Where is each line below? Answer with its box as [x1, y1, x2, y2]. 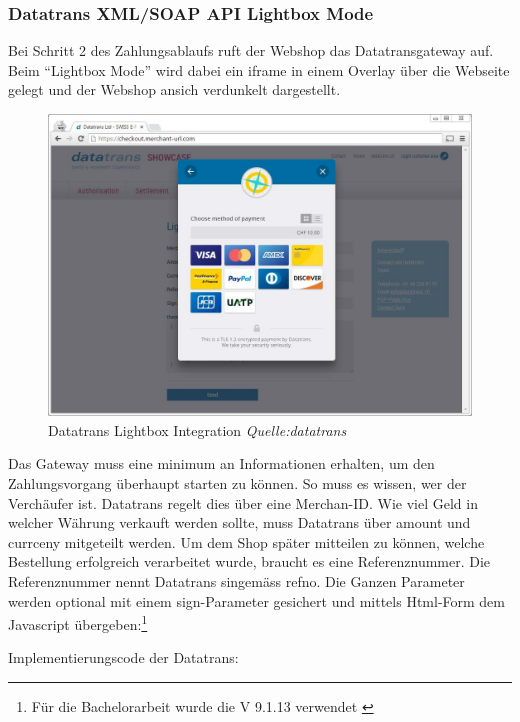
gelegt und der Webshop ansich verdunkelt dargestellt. [8, 79, 341, 100]
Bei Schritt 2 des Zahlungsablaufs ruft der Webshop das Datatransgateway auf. [8, 40, 494, 61]
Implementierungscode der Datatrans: [8, 647, 239, 668]
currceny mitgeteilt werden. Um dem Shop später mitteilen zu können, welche [8, 531, 485, 552]
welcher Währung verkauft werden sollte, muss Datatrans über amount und [8, 512, 471, 533]
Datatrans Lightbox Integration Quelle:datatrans [48, 419, 347, 440]
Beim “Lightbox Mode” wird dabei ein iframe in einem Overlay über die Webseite [8, 59, 510, 80]
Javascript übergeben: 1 [8, 611, 148, 634]
